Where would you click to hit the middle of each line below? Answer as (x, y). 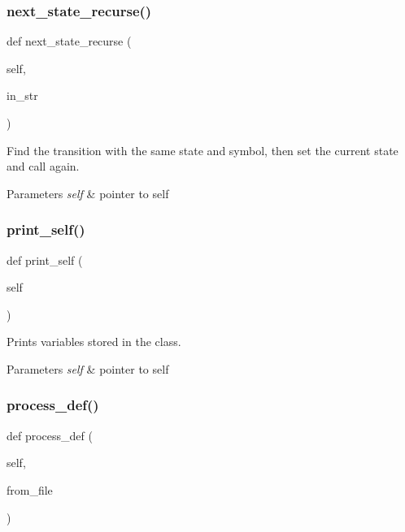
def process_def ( (50, 435)
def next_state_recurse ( (69, 41)
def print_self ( (45, 260)
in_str (22, 95)
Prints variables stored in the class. (94, 342)
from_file (30, 489)
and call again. (43, 166)
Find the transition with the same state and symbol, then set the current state (202, 150)
